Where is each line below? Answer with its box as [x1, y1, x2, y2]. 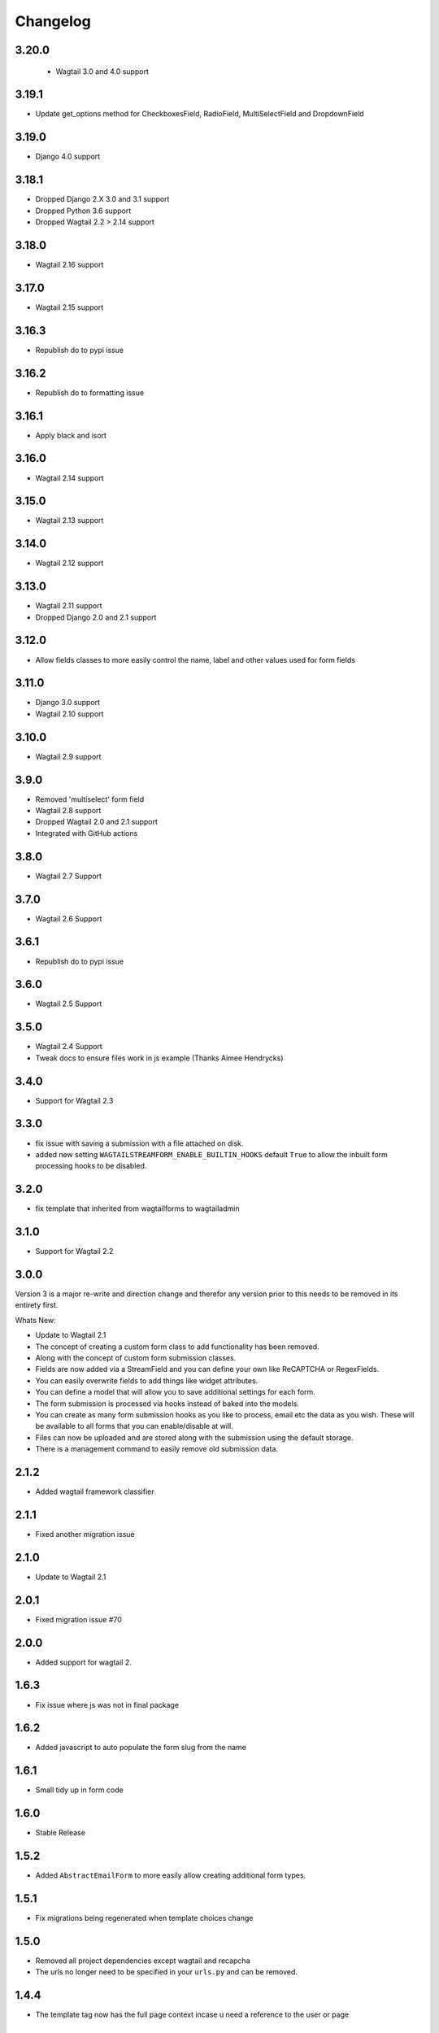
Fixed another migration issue [35, 1529, 135, 1539]
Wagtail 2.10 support [35, 708, 104, 719]
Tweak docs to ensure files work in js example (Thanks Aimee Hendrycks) [35, 1053, 284, 1063]
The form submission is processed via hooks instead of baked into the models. [35, 1399, 300, 1408]
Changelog [15, 12, 91, 30]
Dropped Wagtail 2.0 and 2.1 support [35, 817, 159, 827]
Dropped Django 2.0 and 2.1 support [35, 612, 157, 622]
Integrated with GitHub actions [35, 828, 138, 838]
